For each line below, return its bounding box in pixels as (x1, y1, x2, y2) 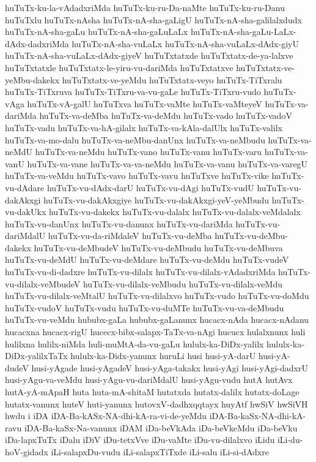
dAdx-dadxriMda (5, 37, 69, 50)
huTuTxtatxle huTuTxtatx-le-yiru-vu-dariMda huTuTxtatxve (5, 61, 233, 74)
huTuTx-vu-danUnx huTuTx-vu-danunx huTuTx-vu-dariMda (5, 217, 233, 230)
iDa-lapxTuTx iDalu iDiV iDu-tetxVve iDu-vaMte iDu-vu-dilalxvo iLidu (5, 433, 275, 446)
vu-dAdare (5, 181, 45, 194)
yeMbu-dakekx (5, 73, 60, 86)
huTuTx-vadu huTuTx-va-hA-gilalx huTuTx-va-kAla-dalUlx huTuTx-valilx (5, 121, 282, 134)
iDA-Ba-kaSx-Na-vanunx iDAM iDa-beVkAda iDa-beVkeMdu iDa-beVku (24, 421, 298, 434)
